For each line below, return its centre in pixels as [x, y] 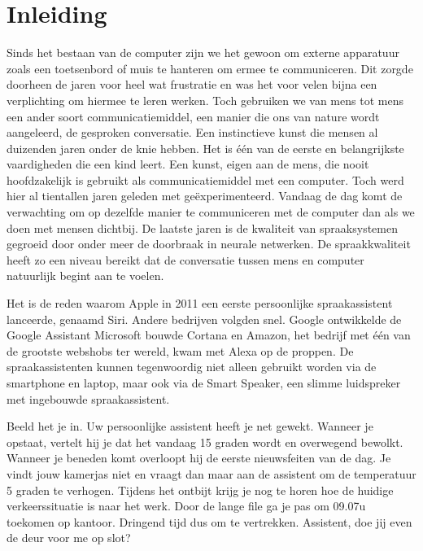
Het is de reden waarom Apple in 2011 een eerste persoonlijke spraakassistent [200, 303]
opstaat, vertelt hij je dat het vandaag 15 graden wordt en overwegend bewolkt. [205, 442]
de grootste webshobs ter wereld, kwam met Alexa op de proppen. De [180, 350]
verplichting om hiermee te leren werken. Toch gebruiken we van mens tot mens [205, 100]
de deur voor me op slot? [69, 538]
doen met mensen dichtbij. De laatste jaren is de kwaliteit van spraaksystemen [202, 227]
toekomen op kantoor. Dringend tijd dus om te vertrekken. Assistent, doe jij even [209, 521]
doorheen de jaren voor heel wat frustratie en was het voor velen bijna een [192, 84]
